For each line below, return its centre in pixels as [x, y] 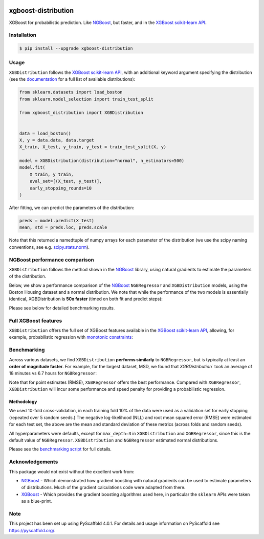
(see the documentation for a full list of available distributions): [72, 79]
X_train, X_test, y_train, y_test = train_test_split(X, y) [93, 147]
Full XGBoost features [35, 321]
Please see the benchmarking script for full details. [60, 449]
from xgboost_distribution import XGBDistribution [81, 113]
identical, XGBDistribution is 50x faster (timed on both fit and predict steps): [86, 299]
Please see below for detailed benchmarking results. [62, 308]
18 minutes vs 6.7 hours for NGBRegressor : [53, 373]
